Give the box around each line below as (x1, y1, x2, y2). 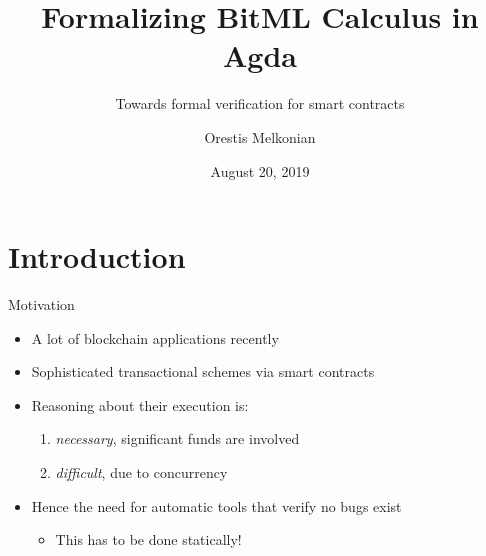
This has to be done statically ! (55, 529, 242, 550)
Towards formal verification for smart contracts (115, 93, 405, 114)
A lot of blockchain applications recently (31, 327, 279, 348)
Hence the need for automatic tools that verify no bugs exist (31, 495, 402, 516)
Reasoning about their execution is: (31, 394, 249, 415)
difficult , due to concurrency (55, 462, 228, 482)
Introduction (8, 236, 186, 277)
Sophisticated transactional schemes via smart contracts (31, 361, 375, 382)
